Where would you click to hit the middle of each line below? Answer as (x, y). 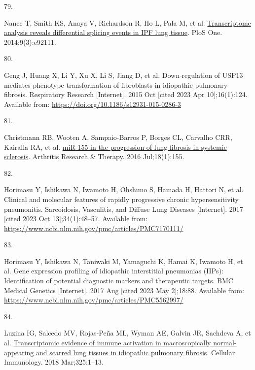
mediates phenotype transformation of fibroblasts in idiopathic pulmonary (116, 84)
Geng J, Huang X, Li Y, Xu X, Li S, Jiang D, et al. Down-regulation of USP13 (124, 75)
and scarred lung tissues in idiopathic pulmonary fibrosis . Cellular (136, 352)
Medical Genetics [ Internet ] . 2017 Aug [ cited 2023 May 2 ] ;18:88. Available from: (124, 290)
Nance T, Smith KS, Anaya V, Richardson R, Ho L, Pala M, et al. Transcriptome (127, 22)
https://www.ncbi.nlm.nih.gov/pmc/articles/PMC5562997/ (94, 300)
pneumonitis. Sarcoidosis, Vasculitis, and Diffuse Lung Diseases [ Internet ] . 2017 (124, 209)
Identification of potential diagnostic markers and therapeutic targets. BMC (119, 281)
